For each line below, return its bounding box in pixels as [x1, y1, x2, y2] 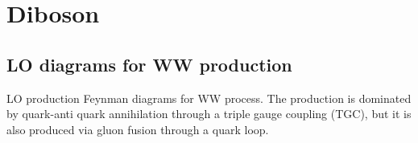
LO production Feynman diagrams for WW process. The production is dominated [6, 89, 412, 106]
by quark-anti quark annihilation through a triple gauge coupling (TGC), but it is [6, 105, 412, 122]
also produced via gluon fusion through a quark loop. [6, 121, 269, 137]
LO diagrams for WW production [6, 51, 292, 76]
